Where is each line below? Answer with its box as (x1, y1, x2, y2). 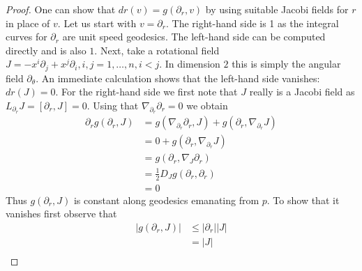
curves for (6, 29, 47, 44)
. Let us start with (57, 15, 137, 30)
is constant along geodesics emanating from (73, 192, 259, 207)
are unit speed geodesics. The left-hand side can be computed (62, 29, 326, 44)
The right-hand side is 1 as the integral (172, 15, 339, 30)
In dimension (165, 56, 220, 71)
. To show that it (266, 192, 340, 207)
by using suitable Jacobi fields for (205, 2, 349, 16)
